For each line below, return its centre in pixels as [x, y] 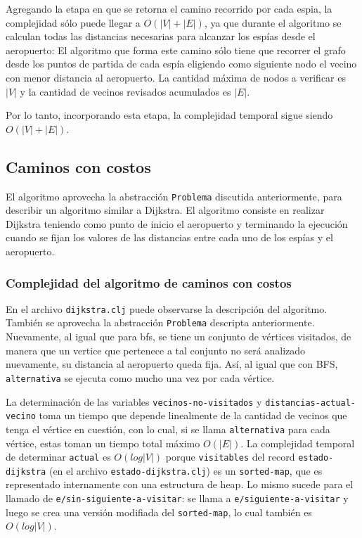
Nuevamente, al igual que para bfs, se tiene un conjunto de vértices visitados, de [179, 337]
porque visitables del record [230, 457]
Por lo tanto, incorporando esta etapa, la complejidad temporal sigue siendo [169, 115]
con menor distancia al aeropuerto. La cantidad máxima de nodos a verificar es [176, 77]
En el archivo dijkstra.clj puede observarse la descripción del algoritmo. [167, 308]
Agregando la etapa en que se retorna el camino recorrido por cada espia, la [169, 8]
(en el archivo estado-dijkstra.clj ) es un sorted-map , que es [186, 470]
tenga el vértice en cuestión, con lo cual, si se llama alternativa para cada [168, 429]
